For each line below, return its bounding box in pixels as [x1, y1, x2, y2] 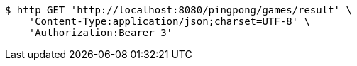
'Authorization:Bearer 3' [28, 27, 173, 38]
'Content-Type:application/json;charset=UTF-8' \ [28, 16, 310, 27]
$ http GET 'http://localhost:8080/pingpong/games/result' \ [5, 4, 352, 16]
